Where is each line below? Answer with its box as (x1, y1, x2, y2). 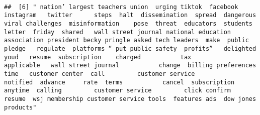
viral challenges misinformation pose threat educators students (4, 20, 252, 27)
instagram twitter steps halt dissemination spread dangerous (4, 12, 256, 19)
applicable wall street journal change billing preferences (4, 62, 256, 69)
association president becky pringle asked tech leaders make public (4, 37, 249, 44)
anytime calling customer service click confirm (4, 87, 231, 94)
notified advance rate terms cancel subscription (4, 78, 235, 86)
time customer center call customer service (4, 70, 195, 77)
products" (4, 103, 37, 111)
